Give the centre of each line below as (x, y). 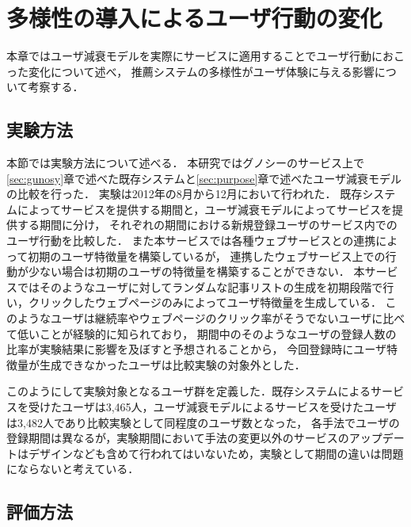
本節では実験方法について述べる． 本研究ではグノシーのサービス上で (185, 163)
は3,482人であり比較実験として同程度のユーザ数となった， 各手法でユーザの (203, 422)
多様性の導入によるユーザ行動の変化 (194, 18)
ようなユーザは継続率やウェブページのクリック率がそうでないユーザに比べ (211, 318)
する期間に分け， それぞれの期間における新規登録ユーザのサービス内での (207, 225)
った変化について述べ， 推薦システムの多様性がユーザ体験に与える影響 (190, 71)
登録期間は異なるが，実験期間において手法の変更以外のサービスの (178, 438)
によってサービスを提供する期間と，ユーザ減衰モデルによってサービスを (204, 209)
